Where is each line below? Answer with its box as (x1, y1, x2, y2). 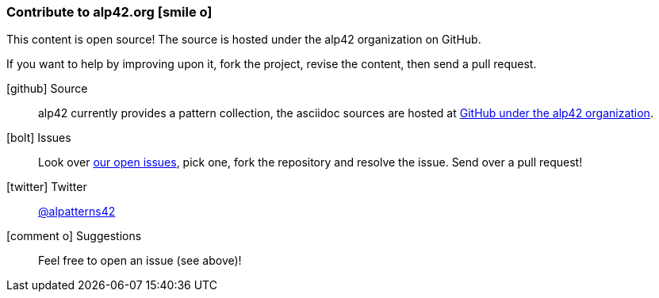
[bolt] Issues (6, 131, 71, 145)
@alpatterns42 (38, 204, 116, 219)
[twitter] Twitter (6, 180, 87, 194)
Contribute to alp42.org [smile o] (6, 4, 213, 20)
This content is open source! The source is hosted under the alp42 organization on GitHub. (6, 32, 481, 47)
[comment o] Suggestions (6, 229, 142, 243)
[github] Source (6, 82, 88, 96)
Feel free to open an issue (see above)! (38, 254, 242, 268)
